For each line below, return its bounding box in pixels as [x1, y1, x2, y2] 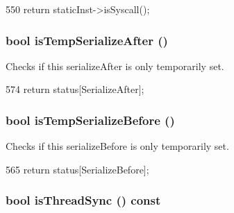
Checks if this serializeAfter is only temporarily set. [6, 58, 224, 73]
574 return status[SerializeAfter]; [6, 82, 144, 96]
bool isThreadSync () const [6, 191, 161, 209]
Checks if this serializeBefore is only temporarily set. [6, 139, 229, 153]
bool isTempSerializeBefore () [6, 111, 175, 128]
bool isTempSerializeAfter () [6, 31, 168, 49]
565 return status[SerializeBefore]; [6, 162, 149, 176]
